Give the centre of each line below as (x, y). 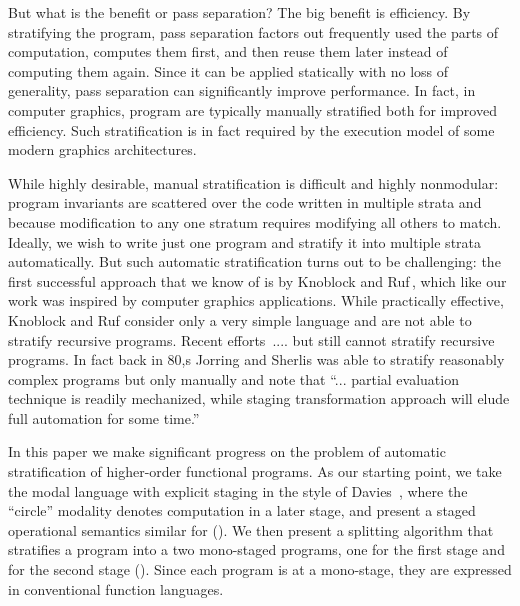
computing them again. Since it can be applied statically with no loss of (228, 70)
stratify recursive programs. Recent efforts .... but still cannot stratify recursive (251, 339)
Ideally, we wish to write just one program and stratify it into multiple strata (245, 241)
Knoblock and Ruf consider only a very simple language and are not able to (240, 319)
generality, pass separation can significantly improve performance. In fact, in (242, 90)
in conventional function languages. (116, 588)
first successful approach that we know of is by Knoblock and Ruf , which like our (257, 280)
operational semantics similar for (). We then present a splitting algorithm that (251, 529)
